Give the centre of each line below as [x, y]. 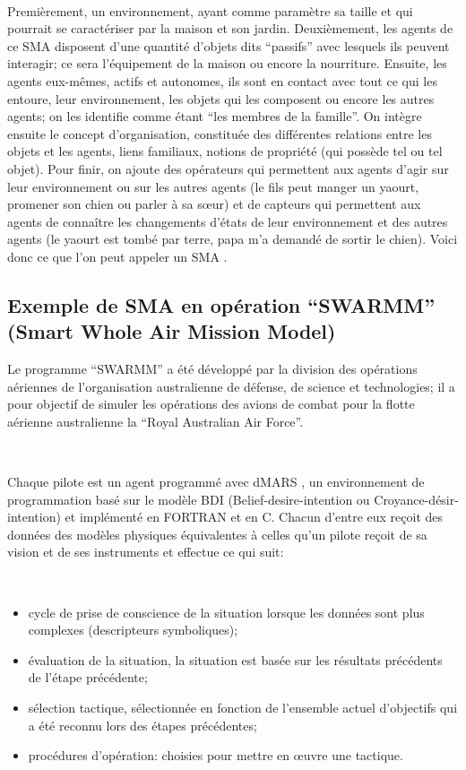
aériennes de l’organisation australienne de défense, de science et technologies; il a [231, 386]
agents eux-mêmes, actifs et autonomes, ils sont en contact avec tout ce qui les [222, 80]
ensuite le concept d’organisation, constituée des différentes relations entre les [220, 133]
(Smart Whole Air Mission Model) [172, 331]
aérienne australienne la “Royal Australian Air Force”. [155, 421]
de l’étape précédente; [88, 677]
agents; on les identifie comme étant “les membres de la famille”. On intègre [215, 116]
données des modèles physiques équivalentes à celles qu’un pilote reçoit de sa [217, 534]
